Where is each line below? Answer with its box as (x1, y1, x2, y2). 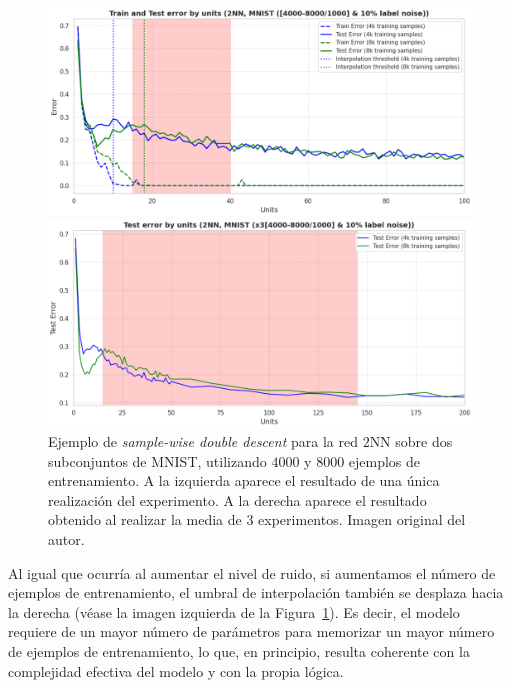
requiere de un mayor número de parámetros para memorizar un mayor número (8, 621, 495, 642)
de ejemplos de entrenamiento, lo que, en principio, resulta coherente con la (8, 641, 470, 662)
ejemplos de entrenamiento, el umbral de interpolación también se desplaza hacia (8, 582, 504, 603)
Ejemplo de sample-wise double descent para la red (48, 431, 358, 452)
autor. (48, 529, 85, 550)
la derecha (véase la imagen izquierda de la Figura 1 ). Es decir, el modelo (8, 601, 460, 622)
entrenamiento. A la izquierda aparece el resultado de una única (48, 470, 440, 491)
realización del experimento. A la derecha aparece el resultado (48, 489, 427, 510)
